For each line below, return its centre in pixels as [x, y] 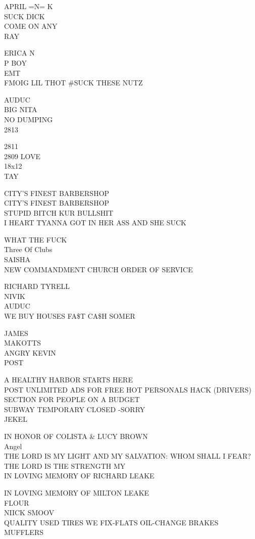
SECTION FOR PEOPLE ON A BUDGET [72, 399]
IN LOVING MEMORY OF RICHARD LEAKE [79, 476]
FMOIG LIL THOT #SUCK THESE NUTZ [73, 83]
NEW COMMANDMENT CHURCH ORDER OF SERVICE [98, 269]
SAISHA [17, 259]
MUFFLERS [24, 532]
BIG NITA [21, 109]
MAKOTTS [23, 343]
